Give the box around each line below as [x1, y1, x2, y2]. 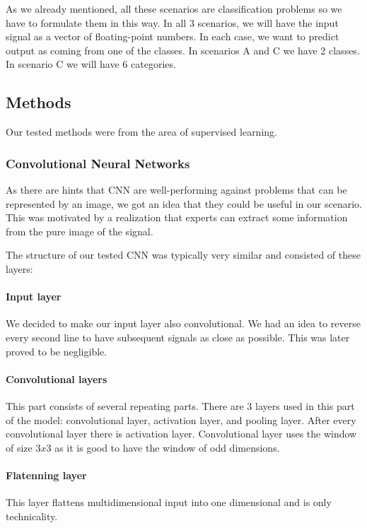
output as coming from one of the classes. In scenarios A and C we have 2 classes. [6, 42, 360, 57]
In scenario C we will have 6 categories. [6, 57, 176, 71]
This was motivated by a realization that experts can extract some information [6, 210, 348, 225]
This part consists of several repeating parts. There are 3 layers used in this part [6, 398, 355, 413]
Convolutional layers [6, 371, 107, 386]
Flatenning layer [6, 467, 87, 482]
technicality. [6, 508, 58, 523]
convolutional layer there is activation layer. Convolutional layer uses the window [6, 426, 357, 441]
